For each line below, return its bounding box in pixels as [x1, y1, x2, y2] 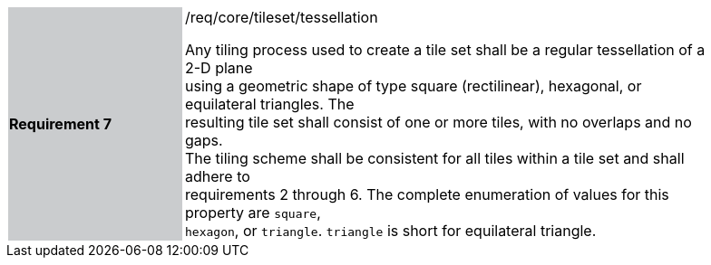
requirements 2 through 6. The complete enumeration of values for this [185, 185, 669, 203]
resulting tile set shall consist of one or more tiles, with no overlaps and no [185, 113, 692, 131]
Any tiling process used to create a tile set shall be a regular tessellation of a [185, 41, 706, 59]
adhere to [185, 167, 250, 185]
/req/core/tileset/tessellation [185, 8, 378, 26]
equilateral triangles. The [185, 95, 355, 113]
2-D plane [185, 59, 253, 77]
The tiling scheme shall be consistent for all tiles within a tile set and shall [185, 149, 685, 167]
